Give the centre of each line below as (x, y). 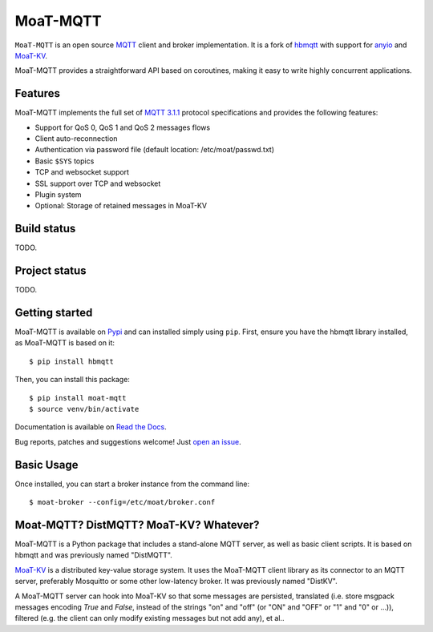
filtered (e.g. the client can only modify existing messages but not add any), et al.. (150, 618)
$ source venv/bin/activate (84, 409)
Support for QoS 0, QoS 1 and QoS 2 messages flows (123, 127)
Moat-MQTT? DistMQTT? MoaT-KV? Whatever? (137, 525)
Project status (51, 271)
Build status (45, 229)
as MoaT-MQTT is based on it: (65, 343)
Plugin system (58, 194)
